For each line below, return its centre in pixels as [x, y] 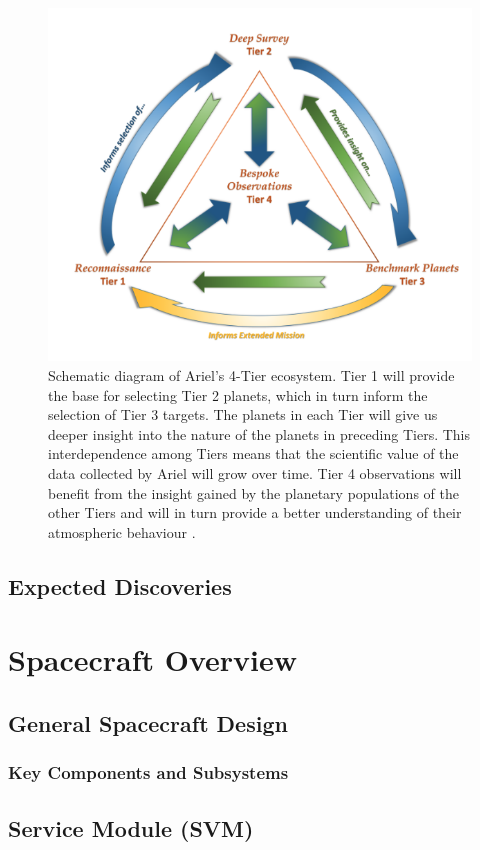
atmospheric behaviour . [122, 531]
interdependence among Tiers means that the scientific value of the [253, 453]
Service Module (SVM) [131, 827]
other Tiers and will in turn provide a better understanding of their [255, 512]
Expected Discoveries [120, 585]
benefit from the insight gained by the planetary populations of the [253, 492]
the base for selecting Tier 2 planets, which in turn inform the [238, 394]
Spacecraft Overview [153, 659]
